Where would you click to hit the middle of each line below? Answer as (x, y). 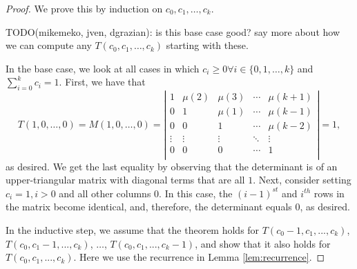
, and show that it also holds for (263, 243)
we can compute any (49, 45)
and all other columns (105, 193)
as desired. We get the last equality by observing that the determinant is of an (172, 166)
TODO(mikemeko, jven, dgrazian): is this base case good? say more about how (173, 31)
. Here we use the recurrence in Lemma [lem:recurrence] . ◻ (199, 257)
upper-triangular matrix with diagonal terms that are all (125, 180)
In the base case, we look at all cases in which (103, 68)
